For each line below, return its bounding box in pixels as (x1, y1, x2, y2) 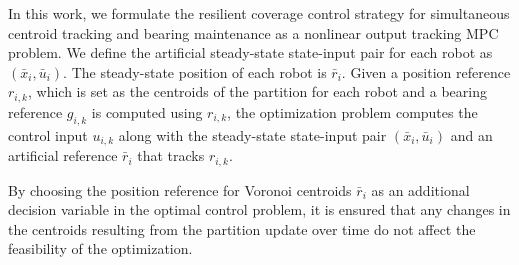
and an (450, 124, 493, 145)
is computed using (91, 101, 203, 122)
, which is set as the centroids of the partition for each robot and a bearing (28, 81, 488, 102)
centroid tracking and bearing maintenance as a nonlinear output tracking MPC (8, 22, 499, 43)
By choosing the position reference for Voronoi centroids (8, 179, 352, 200)
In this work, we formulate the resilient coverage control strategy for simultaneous (8, 3, 510, 23)
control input (8, 124, 88, 145)
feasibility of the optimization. (8, 238, 193, 259)
